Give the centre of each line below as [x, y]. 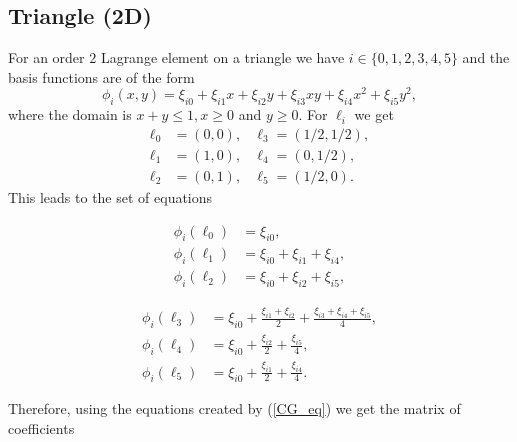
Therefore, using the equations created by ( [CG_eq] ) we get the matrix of [234, 408]
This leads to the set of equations [110, 196]
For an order [46, 57]
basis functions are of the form [101, 76]
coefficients [41, 427]
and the [486, 57]
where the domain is [70, 114]
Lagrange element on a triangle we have [222, 57]
